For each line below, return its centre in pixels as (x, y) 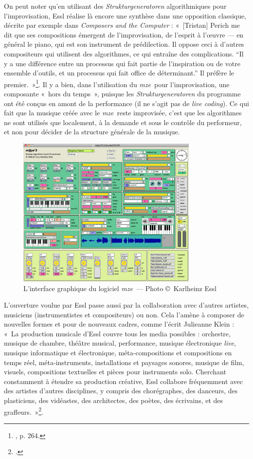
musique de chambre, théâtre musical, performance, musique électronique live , (120, 343)
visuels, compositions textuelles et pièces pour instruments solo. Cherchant (115, 372)
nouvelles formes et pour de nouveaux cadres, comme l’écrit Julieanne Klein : (119, 324)
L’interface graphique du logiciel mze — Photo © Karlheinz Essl (120, 288)
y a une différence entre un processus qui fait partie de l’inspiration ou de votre (122, 63)
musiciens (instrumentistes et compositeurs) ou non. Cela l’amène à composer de (124, 314)
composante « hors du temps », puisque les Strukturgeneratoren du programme (122, 93)
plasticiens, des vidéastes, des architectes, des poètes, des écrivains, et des (114, 400)
